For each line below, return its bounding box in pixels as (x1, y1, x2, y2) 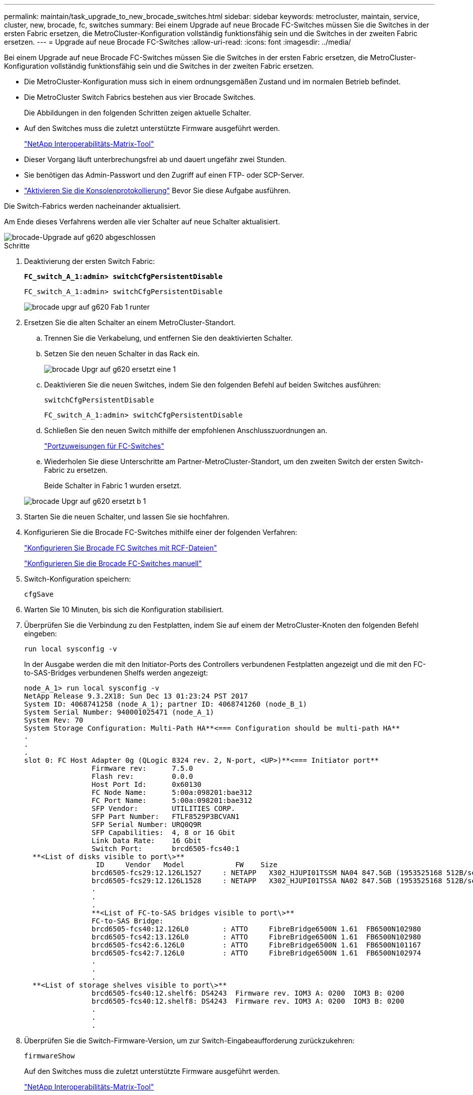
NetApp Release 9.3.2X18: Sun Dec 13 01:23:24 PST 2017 (24, 692, 248, 700)
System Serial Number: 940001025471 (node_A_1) (24, 708, 214, 716)
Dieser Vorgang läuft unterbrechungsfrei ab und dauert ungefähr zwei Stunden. (24, 155, 287, 164)
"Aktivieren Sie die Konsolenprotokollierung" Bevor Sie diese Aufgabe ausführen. (24, 186, 291, 195)
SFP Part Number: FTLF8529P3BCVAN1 (91, 812, 240, 820)
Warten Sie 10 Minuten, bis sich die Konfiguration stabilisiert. (24, 605, 224, 614)
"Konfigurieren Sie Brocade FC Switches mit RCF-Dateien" (24, 543, 217, 552)
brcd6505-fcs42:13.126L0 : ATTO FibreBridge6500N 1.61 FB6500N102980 (91, 933, 421, 941)
